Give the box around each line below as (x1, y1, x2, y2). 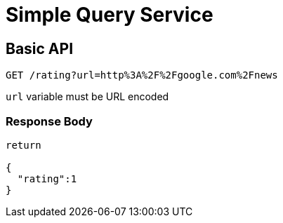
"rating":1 (17, 173, 77, 184)
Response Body (6, 114, 93, 128)
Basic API (6, 39, 74, 58)
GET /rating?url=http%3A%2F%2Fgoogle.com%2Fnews (6, 69, 278, 81)
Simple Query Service (6, 3, 213, 27)
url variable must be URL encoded (6, 90, 169, 103)
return (6, 139, 41, 151)
